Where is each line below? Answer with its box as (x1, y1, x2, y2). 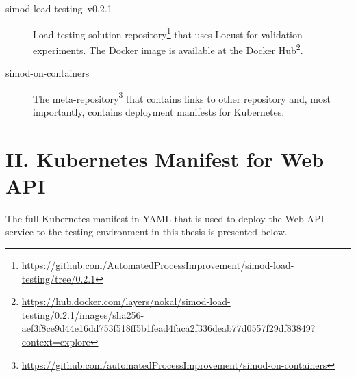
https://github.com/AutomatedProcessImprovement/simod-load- (21, 258, 294, 272)
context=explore (21, 335, 90, 348)
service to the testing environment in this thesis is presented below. (5, 224, 288, 239)
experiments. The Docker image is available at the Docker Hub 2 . (33, 40, 303, 57)
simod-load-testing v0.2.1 (5, 1, 112, 15)
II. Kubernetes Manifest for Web (5, 144, 325, 172)
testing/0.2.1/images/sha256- (21, 307, 144, 322)
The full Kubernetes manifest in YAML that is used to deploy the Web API (5, 211, 325, 225)
